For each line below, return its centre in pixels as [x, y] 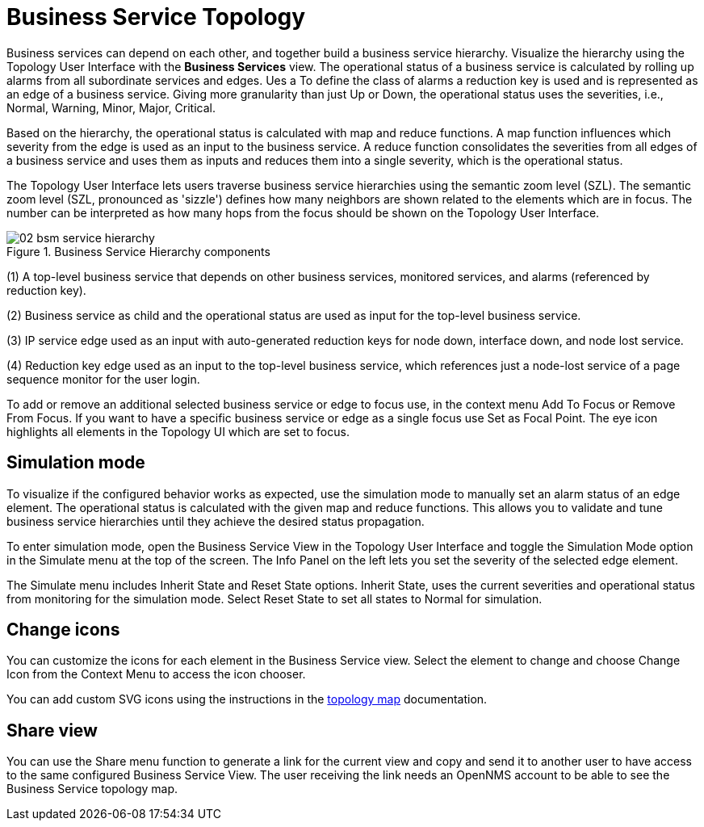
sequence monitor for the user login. [103, 379]
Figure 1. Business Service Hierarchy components [138, 251]
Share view [52, 730]
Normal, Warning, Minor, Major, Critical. [111, 107]
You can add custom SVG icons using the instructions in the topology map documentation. [247, 699]
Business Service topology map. [92, 789]
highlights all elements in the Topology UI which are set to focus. [178, 431]
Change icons [63, 630]
